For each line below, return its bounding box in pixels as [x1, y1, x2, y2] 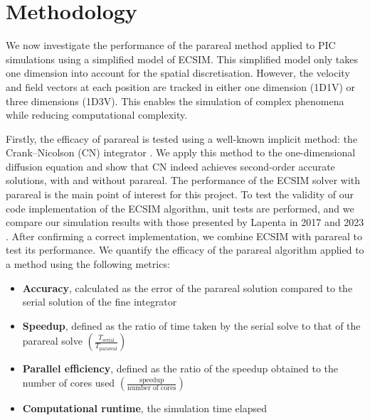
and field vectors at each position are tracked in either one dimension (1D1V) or [6, 79, 355, 94]
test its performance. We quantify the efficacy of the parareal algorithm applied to [6, 242, 364, 257]
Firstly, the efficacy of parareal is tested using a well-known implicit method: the [6, 131, 358, 146]
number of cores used [22, 375, 115, 389]
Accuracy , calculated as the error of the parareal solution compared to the [22, 280, 353, 295]
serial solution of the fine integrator [22, 294, 177, 309]
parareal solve [22, 333, 83, 348]
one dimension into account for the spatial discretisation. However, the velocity [6, 65, 350, 80]
